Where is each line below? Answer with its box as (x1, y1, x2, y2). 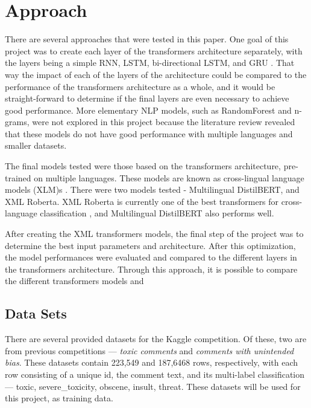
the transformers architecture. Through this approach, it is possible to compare (5, 262, 298, 275)
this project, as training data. (5, 392, 113, 404)
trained (5, 171, 31, 184)
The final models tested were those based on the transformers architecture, (5, 160, 281, 172)
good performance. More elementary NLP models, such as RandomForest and (5, 103, 292, 116)
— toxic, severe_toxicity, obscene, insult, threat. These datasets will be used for (5, 380, 301, 392)
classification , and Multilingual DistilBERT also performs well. (40, 207, 274, 219)
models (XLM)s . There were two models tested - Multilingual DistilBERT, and (5, 183, 300, 196)
